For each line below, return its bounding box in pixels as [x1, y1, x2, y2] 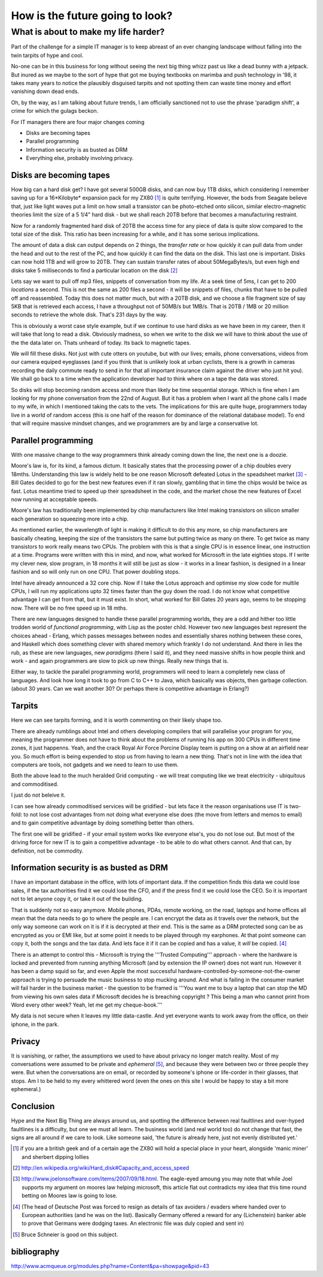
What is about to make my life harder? [11, 26, 165, 37]
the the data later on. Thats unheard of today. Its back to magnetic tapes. [11, 339, 191, 346]
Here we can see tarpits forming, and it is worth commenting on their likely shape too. [11, 716, 223, 724]
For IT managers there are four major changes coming [11, 118, 145, 125]
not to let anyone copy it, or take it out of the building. [11, 895, 144, 902]
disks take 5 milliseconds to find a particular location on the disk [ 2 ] [11, 267, 178, 274]
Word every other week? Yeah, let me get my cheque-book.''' [11, 1001, 163, 1008]
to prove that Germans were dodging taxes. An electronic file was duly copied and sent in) [22, 1220, 245, 1227]
